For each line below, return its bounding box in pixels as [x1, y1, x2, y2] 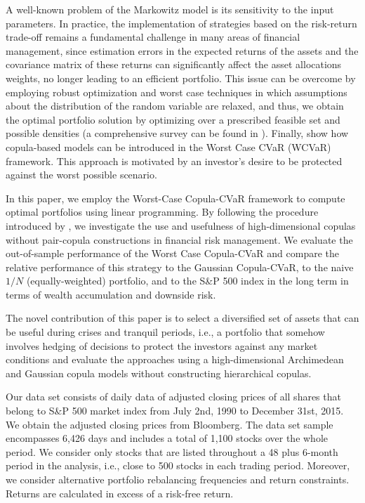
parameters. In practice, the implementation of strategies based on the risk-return [6, 15, 357, 30]
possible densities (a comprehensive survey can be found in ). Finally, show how [6, 126, 349, 141]
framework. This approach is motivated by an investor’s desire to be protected [6, 153, 343, 168]
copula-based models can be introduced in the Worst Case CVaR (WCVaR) [6, 139, 331, 154]
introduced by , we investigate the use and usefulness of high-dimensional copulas [6, 218, 356, 233]
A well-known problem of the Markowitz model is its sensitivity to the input [6, 2, 334, 16]
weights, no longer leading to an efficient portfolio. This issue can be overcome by [6, 70, 356, 85]
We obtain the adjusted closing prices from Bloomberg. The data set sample [6, 417, 333, 431]
